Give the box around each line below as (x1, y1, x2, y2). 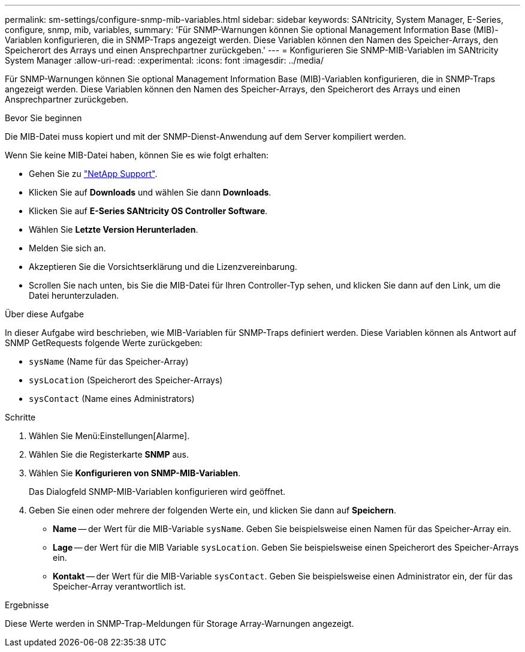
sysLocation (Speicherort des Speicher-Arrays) (29, 375, 223, 385)
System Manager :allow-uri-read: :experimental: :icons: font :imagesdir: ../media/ (5, 55, 324, 65)
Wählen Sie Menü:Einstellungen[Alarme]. (29, 431, 190, 441)
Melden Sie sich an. (29, 243, 106, 253)
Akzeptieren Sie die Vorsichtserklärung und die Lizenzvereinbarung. (29, 262, 297, 272)
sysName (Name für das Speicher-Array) (29, 356, 189, 366)
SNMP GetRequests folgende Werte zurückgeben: (5, 338, 203, 348)
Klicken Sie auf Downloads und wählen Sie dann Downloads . (29, 187, 271, 197)
